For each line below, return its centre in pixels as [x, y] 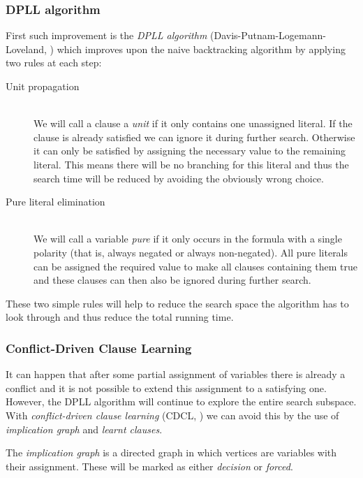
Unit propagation [43, 86]
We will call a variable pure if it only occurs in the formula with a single [188, 239]
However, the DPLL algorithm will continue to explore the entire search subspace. [181, 401]
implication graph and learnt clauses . [84, 429]
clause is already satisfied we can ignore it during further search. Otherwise [194, 137]
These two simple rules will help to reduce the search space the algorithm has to [177, 303]
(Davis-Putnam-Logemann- [268, 35]
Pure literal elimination [55, 202]
